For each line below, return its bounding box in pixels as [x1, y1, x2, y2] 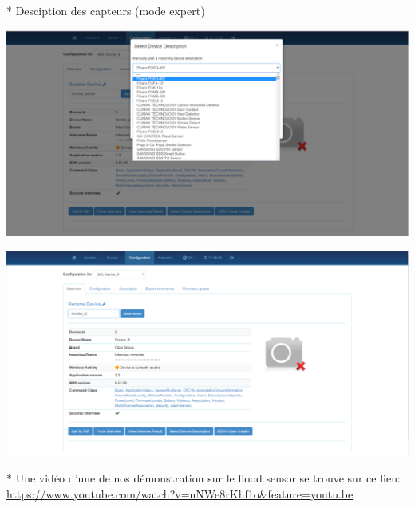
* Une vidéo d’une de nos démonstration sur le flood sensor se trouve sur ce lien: [6, 470, 401, 486]
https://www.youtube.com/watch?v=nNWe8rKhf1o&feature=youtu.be [6, 485, 354, 502]
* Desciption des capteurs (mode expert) [6, 2, 205, 18]
